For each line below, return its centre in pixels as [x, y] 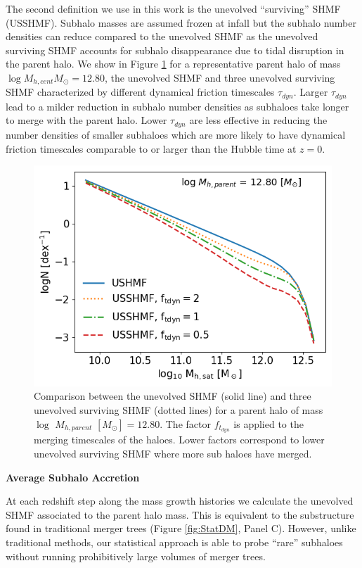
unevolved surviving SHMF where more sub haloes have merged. [173, 454]
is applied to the [269, 423]
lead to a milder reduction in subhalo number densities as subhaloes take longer [177, 106]
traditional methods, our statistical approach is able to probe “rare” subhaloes [174, 542]
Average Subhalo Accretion [73, 477]
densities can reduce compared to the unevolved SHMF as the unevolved [162, 36]
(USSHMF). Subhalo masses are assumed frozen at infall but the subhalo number [181, 22]
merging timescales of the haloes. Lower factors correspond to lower [179, 440]
